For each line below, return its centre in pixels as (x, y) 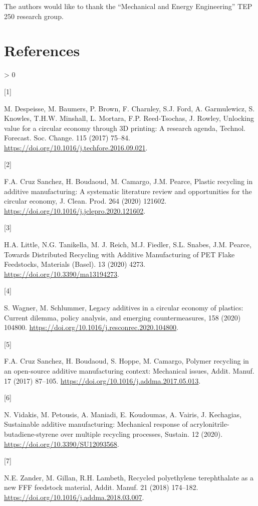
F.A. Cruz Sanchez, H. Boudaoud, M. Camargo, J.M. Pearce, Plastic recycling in (128, 181)
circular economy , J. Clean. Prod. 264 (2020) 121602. (85, 201)
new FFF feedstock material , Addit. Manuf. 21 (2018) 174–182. (101, 487)
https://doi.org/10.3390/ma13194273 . (62, 274)
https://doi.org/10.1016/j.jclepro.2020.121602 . (75, 210)
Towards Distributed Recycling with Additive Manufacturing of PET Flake (119, 254)
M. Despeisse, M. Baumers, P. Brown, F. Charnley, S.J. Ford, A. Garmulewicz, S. (130, 108)
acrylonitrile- (210, 424)
